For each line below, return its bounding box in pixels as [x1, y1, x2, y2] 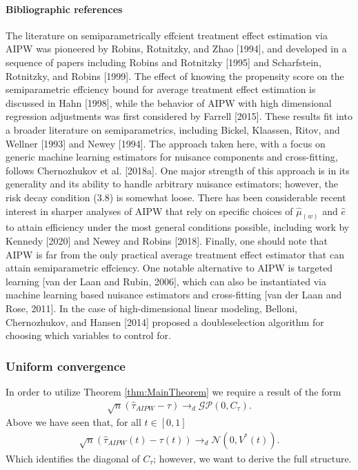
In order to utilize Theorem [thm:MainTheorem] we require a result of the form [6, 384, 341, 398]
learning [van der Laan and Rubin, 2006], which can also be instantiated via [6, 274, 326, 288]
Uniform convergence [6, 357, 126, 374]
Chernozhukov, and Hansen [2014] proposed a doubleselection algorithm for [6, 314, 324, 329]
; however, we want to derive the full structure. [153, 451, 352, 465]
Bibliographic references [6, 1, 123, 16]
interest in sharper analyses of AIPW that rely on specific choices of [6, 203, 293, 218]
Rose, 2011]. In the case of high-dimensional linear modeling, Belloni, [6, 300, 297, 315]
